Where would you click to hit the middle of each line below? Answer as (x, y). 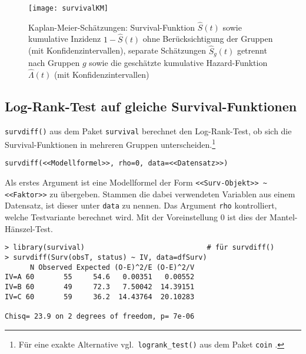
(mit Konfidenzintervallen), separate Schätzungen (117, 50)
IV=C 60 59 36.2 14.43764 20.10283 (100, 297)
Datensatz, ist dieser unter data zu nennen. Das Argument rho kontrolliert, (141, 205)
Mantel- (284, 217)
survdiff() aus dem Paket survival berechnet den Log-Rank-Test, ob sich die (148, 130)
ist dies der (247, 217)
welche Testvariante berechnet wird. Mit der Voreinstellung (112, 217)
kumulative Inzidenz (65, 39)
